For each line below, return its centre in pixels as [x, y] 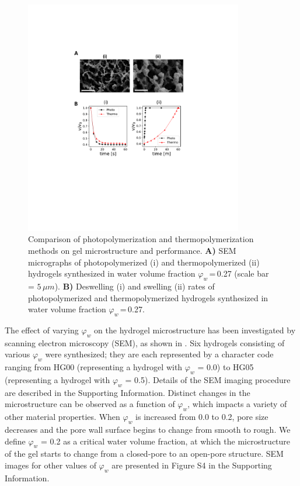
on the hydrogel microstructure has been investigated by [195, 330]
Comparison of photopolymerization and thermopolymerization [141, 239]
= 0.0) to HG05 [226, 367]
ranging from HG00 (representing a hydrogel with [94, 367]
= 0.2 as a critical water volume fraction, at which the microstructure [166, 441]
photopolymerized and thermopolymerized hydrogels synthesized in [148, 297]
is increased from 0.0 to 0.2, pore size [202, 417]
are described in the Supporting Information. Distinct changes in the [128, 392]
